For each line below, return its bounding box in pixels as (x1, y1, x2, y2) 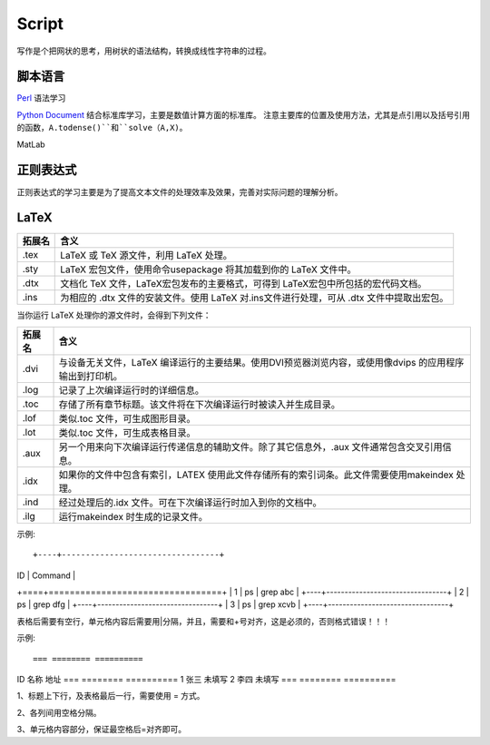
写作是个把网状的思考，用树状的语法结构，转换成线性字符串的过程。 (16, 45, 271, 56)
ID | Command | (16, 570, 76, 581)
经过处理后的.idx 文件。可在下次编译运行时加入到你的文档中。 (58, 495, 322, 508)
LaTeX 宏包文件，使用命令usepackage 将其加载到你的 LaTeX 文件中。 (60, 263, 358, 276)
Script (16, 14, 64, 34)
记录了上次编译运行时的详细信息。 (58, 384, 204, 397)
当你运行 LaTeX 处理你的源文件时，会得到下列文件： (16, 309, 211, 321)
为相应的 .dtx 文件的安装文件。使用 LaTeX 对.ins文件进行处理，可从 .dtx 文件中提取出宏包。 (60, 291, 449, 304)
